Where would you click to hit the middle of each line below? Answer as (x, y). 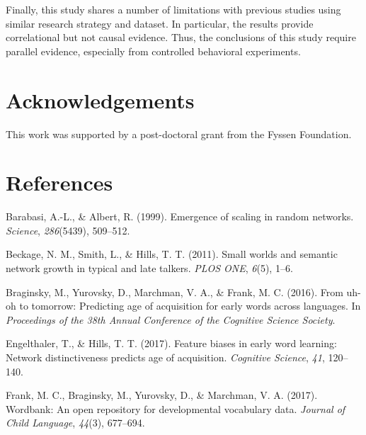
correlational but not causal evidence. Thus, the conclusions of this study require (181, 37)
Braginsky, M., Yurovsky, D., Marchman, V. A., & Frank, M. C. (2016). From (175, 292)
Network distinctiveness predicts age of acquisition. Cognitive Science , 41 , (165, 357)
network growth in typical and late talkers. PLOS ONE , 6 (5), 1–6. (149, 268)
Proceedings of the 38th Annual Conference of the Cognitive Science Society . (171, 319)
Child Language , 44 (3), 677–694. (75, 423)
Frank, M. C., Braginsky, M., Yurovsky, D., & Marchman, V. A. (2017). (162, 395)
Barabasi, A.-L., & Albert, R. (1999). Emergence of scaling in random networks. (180, 216)
